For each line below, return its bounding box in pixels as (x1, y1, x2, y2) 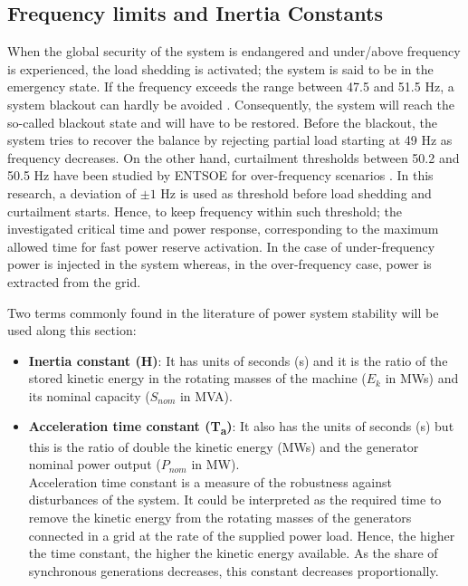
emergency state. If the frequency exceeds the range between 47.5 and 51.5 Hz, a (7, 77, 454, 96)
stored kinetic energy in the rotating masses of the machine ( (28, 369, 367, 388)
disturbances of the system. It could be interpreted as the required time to (28, 490, 442, 509)
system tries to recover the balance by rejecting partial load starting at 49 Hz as (7, 130, 453, 149)
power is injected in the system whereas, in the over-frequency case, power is (7, 255, 432, 274)
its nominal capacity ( (28, 386, 150, 405)
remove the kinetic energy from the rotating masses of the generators (28, 507, 412, 526)
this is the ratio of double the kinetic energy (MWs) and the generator (28, 437, 419, 456)
